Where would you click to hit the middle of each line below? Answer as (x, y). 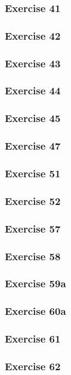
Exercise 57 (33, 228)
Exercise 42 (33, 35)
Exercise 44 (33, 90)
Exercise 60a (35, 311)
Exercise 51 (33, 173)
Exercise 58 (33, 256)
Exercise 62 (33, 366)
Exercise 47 (33, 146)
